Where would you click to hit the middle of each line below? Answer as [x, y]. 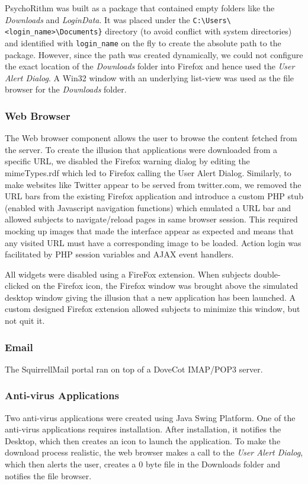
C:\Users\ [212, 20]
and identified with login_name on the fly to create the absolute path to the [143, 42]
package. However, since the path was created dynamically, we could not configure [154, 54]
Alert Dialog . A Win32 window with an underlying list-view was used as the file [150, 77]
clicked [17, 286]
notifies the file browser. [48, 475]
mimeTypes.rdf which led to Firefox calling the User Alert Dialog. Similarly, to [148, 172]
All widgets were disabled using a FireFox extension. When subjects [128, 274]
